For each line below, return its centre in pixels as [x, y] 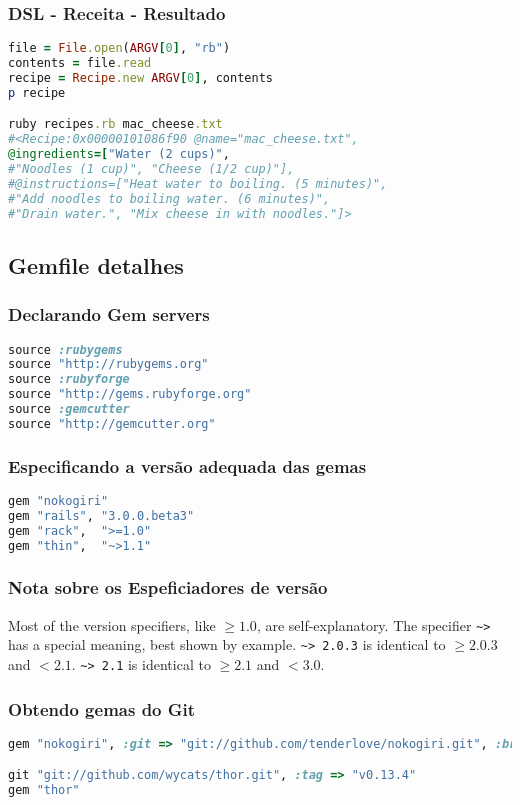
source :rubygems [65, 349]
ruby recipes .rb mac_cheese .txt [115, 124]
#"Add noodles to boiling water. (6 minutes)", [169, 198]
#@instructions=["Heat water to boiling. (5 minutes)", [198, 183]
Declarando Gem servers [109, 314]
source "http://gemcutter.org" [112, 423]
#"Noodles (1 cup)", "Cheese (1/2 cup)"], [151, 169]
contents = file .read [80, 63]
